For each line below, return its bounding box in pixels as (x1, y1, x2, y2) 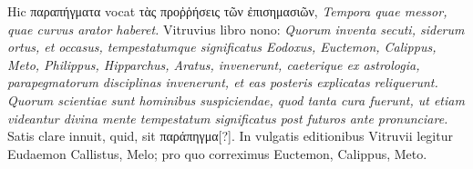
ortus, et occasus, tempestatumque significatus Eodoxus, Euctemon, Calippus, (7, 37, 437, 56)
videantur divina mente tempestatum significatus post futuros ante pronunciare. (7, 108, 448, 127)
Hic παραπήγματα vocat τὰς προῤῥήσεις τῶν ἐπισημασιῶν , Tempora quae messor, (7, 2, 447, 20)
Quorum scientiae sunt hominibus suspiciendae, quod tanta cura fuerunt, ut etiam (7, 90, 465, 109)
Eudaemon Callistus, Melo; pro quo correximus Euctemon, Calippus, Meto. (7, 144, 427, 163)
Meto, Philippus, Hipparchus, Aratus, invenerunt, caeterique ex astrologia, (7, 55, 420, 74)
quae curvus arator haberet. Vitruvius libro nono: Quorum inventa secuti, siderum (7, 19, 465, 38)
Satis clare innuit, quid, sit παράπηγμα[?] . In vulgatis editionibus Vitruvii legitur (7, 126, 453, 145)
